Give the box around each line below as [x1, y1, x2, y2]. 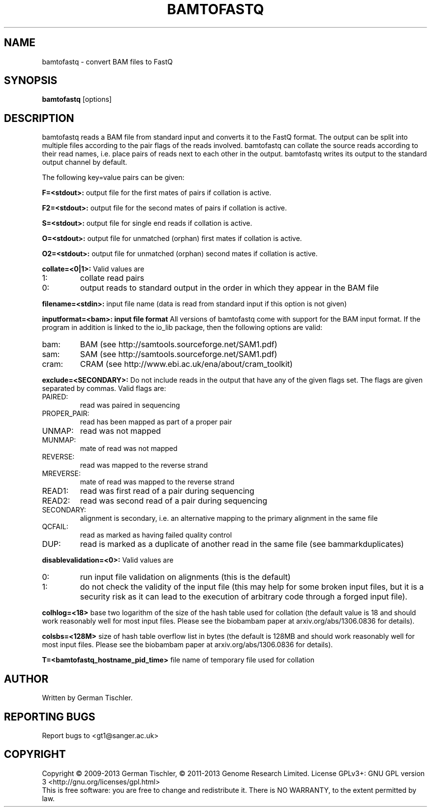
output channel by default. [42, 158, 127, 167]
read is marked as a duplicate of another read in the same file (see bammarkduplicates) [80, 539, 404, 549]
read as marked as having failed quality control [80, 531, 232, 540]
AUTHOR [4, 672, 49, 685]
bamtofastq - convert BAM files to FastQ [42, 57, 173, 66]
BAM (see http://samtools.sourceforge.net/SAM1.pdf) [80, 339, 277, 350]
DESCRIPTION [4, 112, 74, 124]
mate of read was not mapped [80, 444, 178, 453]
